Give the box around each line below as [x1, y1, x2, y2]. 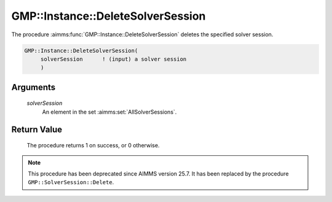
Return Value [11, 124, 63, 134]
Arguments [11, 82, 56, 92]
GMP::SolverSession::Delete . [28, 179, 114, 186]
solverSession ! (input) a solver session [40, 55, 187, 63]
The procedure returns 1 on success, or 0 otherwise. [26, 142, 160, 149]
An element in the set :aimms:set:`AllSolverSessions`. [42, 108, 177, 115]
